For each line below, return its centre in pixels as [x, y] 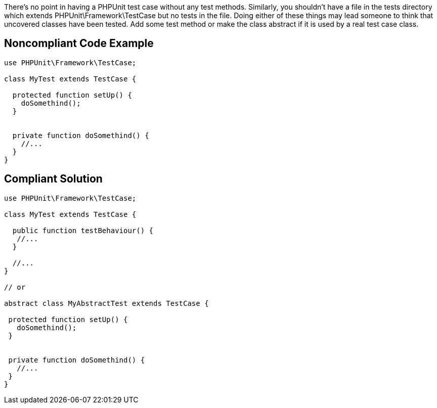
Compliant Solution [53, 179]
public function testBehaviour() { [83, 230]
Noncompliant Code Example [79, 43]
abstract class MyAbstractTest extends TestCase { [106, 303]
